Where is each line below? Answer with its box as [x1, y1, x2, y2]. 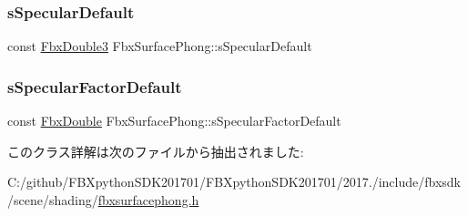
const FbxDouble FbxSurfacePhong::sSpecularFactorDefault [7, 111, 341, 130]
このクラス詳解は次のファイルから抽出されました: [7, 141, 304, 160]
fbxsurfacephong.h [97, 190, 199, 209]
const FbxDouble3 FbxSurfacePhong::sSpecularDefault [7, 36, 312, 56]
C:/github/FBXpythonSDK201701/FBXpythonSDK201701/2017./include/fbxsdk [7, 172, 461, 191]
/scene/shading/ [7, 190, 98, 209]
